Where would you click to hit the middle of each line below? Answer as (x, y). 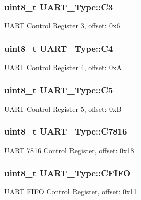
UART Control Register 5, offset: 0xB (63, 108)
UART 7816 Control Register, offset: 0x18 (69, 150)
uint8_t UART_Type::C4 (59, 48)
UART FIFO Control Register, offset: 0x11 (71, 192)
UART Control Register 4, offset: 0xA (63, 67)
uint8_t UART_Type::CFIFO (67, 173)
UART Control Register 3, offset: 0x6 (62, 26)
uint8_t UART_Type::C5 (59, 90)
